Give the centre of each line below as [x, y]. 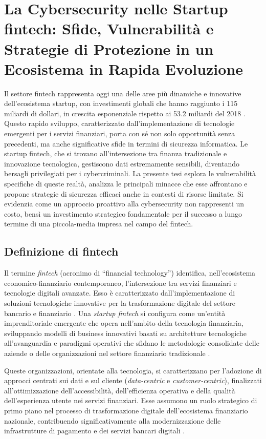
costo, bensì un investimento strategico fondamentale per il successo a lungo [123, 213]
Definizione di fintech [61, 251]
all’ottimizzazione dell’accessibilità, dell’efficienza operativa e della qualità [120, 390]
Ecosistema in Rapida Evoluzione [124, 68]
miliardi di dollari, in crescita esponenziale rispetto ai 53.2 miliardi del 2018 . [125, 113]
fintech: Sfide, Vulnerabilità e [109, 28]
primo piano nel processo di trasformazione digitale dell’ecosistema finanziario [126, 410]
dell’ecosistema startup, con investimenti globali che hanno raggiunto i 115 [121, 103]
